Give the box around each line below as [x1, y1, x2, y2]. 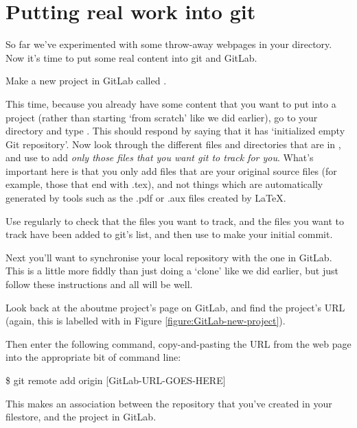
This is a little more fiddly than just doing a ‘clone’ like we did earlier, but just [5, 263, 339, 278]
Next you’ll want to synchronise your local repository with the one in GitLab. [5, 250, 332, 264]
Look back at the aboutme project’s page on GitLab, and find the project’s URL [5, 300, 345, 314]
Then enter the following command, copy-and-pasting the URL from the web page [5, 336, 352, 350]
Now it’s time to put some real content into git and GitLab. [5, 50, 257, 64]
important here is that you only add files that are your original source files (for [5, 163, 337, 178]
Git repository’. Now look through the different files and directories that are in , [5, 136, 341, 151]
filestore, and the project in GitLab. [5, 409, 157, 424]
